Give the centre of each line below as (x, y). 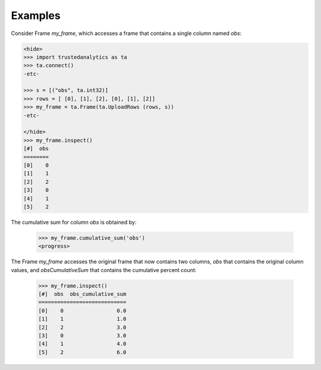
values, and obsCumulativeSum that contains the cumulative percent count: (104, 270)
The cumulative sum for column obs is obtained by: (74, 222)
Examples (36, 15)
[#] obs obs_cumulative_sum (82, 294)
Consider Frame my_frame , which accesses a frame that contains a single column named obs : (126, 33)
